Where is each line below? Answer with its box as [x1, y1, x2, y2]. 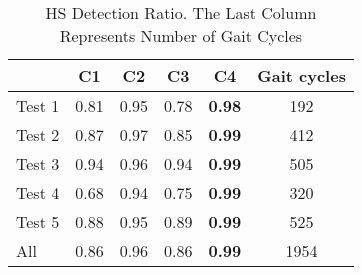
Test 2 [16, 123, 60, 146]
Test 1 [16, 94, 60, 117]
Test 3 [16, 152, 60, 175]
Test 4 [16, 181, 60, 204]
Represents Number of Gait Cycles [59, 24, 303, 47]
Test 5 [16, 210, 60, 233]
